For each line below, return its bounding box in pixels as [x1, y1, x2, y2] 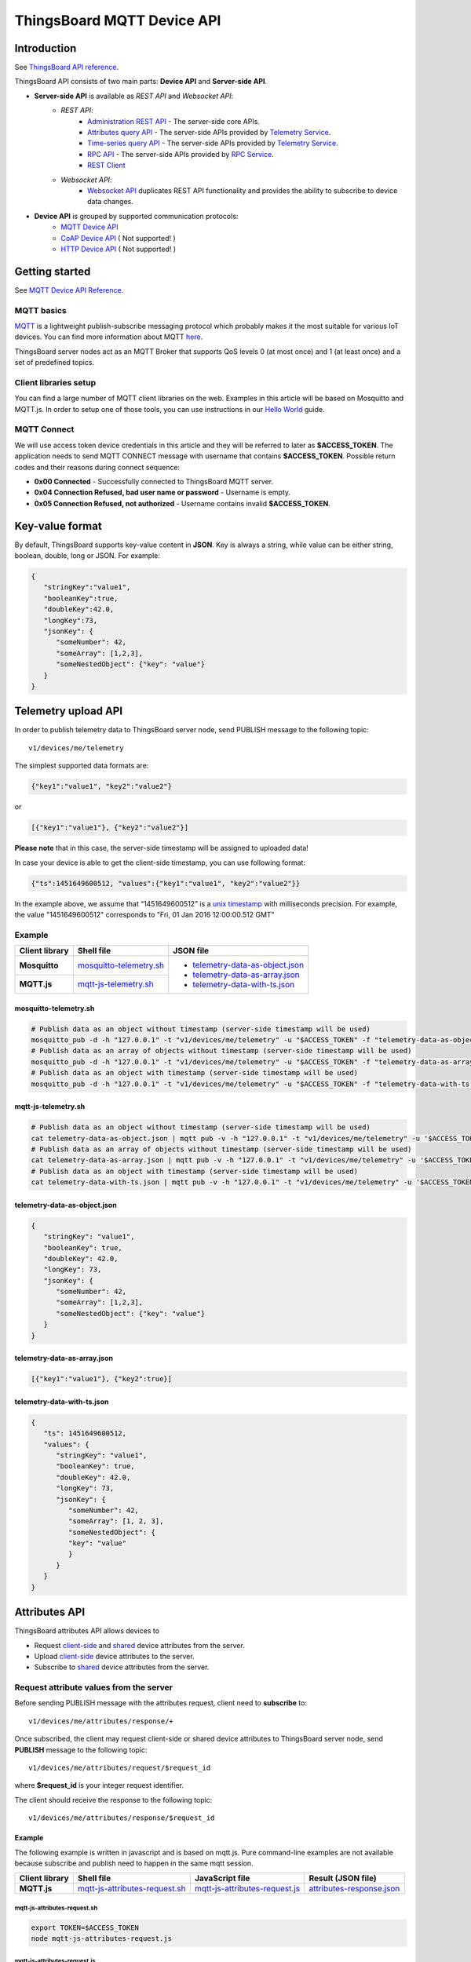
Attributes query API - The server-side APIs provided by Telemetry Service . [87, 128, 331, 137]
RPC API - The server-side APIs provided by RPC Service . [87, 149, 274, 159]
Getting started [14, 264, 91, 278]
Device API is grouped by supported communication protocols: [34, 211, 239, 221]
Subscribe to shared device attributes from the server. [34, 1662, 210, 1672]
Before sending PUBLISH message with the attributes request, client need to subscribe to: [14, 1698, 308, 1708]
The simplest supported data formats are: [14, 761, 149, 771]
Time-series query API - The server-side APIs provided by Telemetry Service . [87, 138, 339, 148]
